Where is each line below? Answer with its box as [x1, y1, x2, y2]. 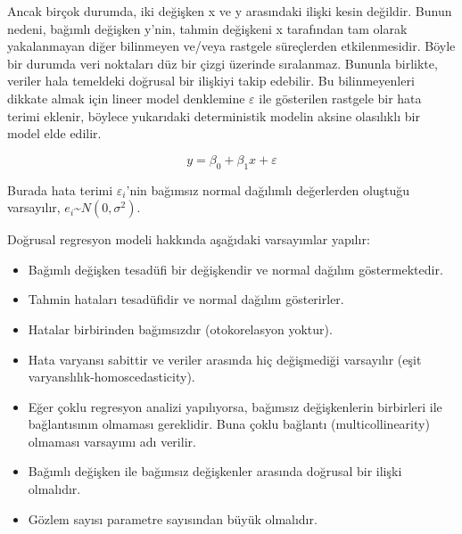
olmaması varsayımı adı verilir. [28, 431, 196, 450]
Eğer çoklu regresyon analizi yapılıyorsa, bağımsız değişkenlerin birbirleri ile [28, 397, 442, 415]
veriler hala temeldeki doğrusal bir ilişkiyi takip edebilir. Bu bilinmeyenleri [7, 71, 415, 90]
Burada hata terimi [7, 180, 113, 199]
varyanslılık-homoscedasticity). [28, 367, 195, 386]
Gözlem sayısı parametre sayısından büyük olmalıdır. [28, 509, 318, 528]
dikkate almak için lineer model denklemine [7, 88, 245, 107]
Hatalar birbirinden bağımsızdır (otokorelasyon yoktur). [28, 319, 333, 338]
